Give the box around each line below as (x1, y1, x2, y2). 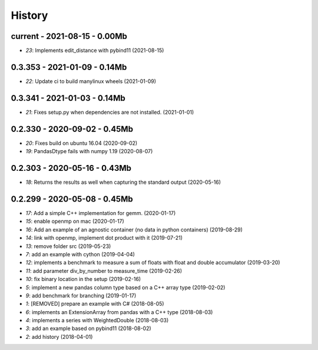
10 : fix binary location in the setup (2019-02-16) (25, 276, 141, 283)
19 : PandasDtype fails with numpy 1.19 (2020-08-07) (25, 148, 153, 155)
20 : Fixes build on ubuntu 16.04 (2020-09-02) (25, 139, 138, 147)
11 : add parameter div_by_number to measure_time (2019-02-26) (25, 267, 183, 274)
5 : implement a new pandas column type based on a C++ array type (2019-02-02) (25, 283, 226, 291)
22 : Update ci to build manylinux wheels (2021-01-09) (25, 77, 156, 85)
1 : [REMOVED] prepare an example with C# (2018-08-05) (25, 301, 164, 308)
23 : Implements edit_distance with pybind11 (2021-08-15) (25, 47, 164, 54)
